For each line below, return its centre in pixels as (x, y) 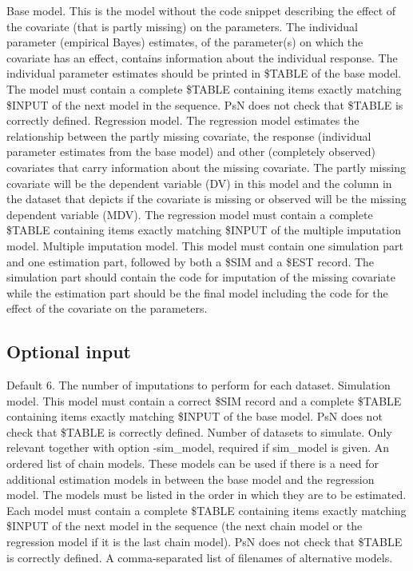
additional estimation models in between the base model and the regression (191, 479)
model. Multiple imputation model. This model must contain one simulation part (205, 245)
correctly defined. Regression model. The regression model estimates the (183, 120)
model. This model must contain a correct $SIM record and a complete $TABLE (204, 400)
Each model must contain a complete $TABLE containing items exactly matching (206, 510)
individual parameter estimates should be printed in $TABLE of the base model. (204, 73)
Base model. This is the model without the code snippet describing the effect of (201, 10)
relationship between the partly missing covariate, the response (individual (189, 136)
